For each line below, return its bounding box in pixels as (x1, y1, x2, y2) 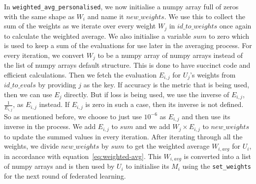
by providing (38, 79, 76, 90)
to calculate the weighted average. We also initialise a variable (4, 30, 191, 41)
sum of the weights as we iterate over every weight (4, 21, 156, 31)
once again (219, 21, 252, 31)
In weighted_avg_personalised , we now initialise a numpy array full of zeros (4, 1, 239, 11)
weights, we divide (4, 141, 59, 151)
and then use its (182, 111, 230, 121)
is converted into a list (184, 151, 251, 161)
